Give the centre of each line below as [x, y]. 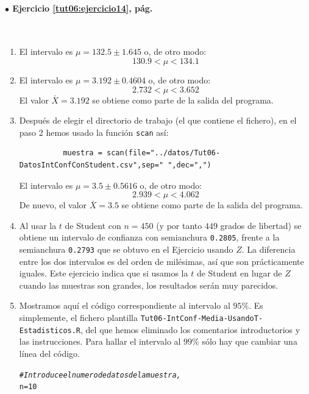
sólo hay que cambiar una [250, 341]
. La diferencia [268, 249]
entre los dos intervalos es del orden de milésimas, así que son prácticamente [162, 261]
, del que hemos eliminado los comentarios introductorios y [190, 329]
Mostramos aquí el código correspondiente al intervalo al [125, 305]
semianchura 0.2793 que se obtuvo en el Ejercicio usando [126, 249]
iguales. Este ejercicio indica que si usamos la [104, 273]
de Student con [93, 225]
